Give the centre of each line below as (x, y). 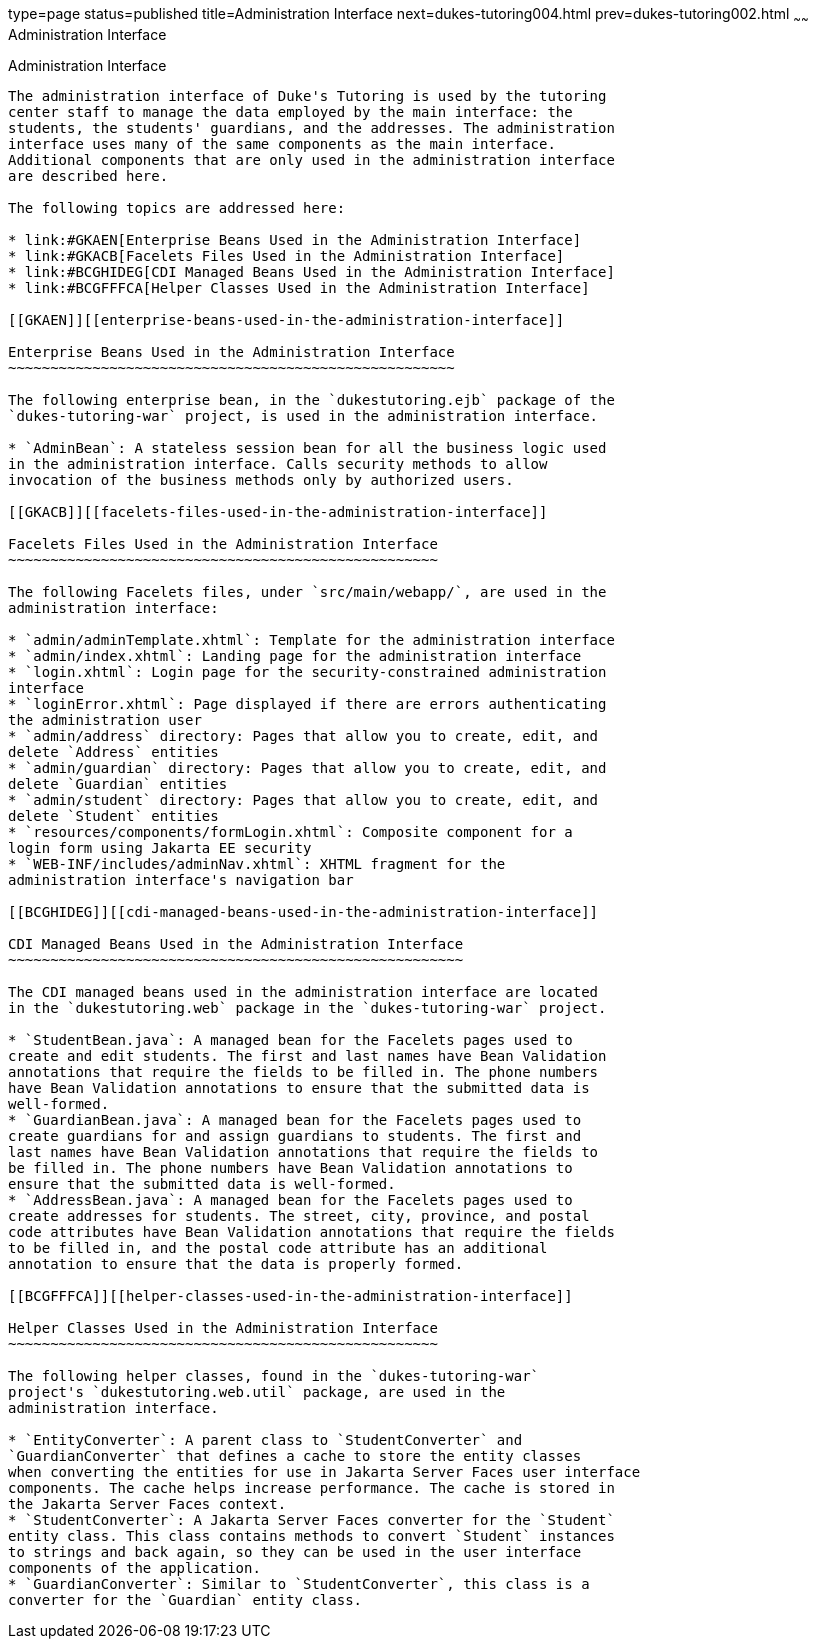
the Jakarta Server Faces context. (147, 1503)
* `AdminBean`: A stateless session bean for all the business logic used (307, 447)
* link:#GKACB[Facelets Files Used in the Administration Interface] (286, 255)
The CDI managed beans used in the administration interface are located (303, 991)
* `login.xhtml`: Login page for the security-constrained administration (307, 671)
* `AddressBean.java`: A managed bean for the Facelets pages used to (290, 1199)
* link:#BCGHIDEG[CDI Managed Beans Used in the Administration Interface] (311, 271)
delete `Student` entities (113, 815)
